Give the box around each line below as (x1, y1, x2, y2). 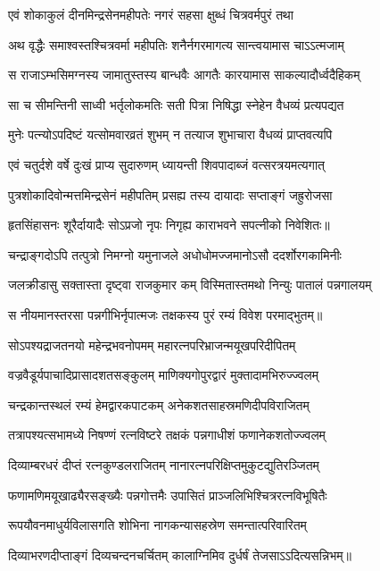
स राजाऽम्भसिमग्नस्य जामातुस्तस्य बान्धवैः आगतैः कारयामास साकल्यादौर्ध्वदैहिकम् (8, 65, 360, 84)
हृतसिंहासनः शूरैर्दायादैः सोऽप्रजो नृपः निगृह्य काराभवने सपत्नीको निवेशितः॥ (8, 215, 330, 234)
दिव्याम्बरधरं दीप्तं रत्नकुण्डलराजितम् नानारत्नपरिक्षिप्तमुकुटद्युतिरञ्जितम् (8, 455, 319, 474)
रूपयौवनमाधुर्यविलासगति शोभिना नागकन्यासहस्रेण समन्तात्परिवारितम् (8, 516, 307, 534)
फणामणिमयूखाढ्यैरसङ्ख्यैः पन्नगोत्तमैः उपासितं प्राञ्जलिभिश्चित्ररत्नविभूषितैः (8, 485, 327, 504)
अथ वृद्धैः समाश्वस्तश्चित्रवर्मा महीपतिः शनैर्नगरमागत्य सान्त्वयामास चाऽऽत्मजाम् (8, 35, 344, 54)
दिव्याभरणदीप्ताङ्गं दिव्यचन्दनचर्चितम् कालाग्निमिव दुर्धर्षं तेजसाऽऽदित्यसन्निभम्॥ (8, 545, 352, 564)
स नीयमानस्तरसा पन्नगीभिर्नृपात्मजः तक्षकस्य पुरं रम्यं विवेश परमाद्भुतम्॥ (8, 305, 323, 323)
